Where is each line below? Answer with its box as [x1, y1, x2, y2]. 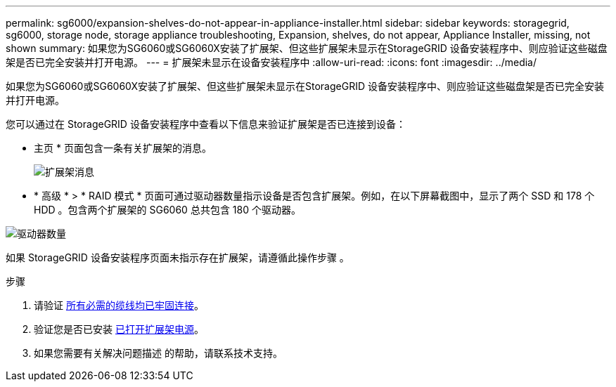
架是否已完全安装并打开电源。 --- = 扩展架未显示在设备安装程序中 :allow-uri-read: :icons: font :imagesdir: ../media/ [6, 56, 537, 68]
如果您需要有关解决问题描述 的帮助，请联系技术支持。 [34, 347, 283, 359]
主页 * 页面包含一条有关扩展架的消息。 [34, 142, 212, 154]
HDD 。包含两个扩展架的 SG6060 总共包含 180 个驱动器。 [34, 204, 301, 216]
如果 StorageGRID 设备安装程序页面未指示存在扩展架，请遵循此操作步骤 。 [6, 251, 349, 263]
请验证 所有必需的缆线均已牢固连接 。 [34, 299, 204, 311]
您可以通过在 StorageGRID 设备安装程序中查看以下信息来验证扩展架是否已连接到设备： [6, 118, 406, 130]
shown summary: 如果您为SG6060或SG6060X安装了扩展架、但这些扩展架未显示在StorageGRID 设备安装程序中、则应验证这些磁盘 [6, 42, 608, 54]
